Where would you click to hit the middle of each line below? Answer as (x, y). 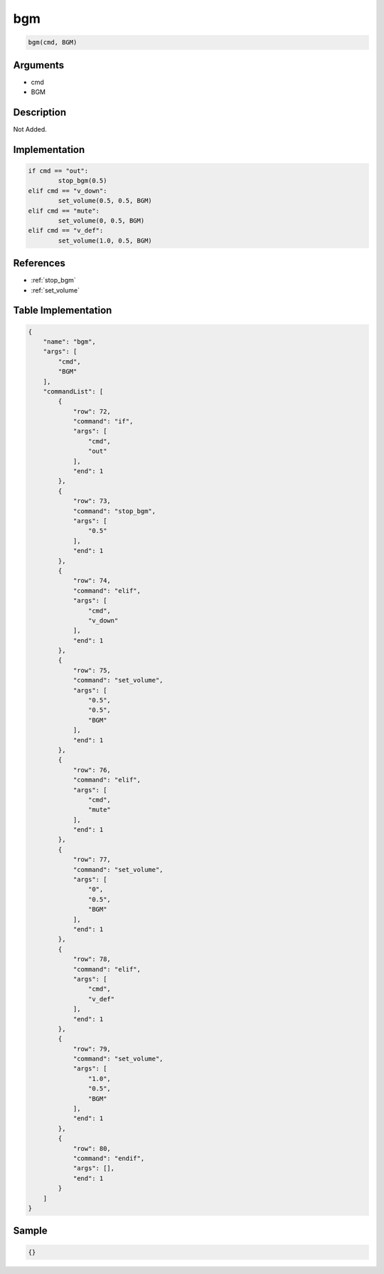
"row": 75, (92, 670)
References (39, 263)
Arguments (39, 65)
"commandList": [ (73, 391)
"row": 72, (92, 411)
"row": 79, (92, 1049)
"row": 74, (92, 581)
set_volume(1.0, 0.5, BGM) (105, 241)
